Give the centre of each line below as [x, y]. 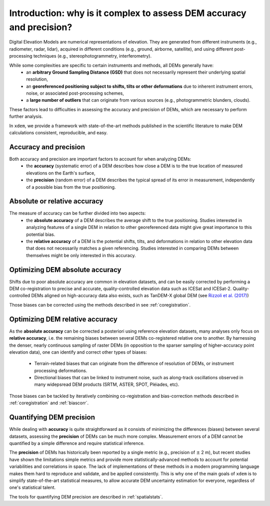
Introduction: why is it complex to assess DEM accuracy [128, 13]
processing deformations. [61, 370]
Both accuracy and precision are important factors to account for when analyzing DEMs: [100, 159]
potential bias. [41, 234]
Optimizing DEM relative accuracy [63, 319]
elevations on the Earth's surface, [61, 173]
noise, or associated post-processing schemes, [75, 93]
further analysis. [26, 116]
